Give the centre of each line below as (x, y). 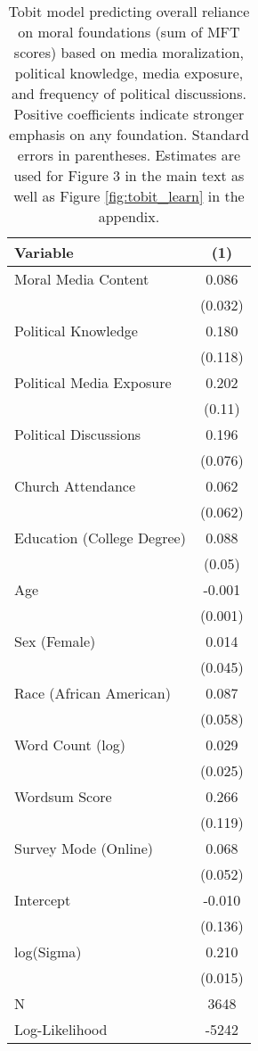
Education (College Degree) (100, 538)
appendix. (129, 216)
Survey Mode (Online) (84, 848)
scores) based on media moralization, (129, 52)
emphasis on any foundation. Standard (129, 134)
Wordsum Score (63, 796)
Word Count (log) (70, 745)
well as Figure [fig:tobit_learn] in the (129, 196)
